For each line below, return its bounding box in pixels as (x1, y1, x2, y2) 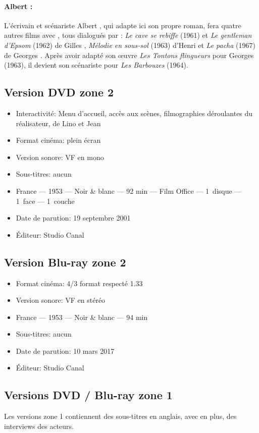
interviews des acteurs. (4, 420, 74, 431)
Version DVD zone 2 (4, 84, 114, 100)
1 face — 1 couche (16, 195, 75, 206)
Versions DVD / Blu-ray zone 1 (4, 387, 173, 403)
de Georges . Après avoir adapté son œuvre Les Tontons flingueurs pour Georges (4, 49, 254, 60)
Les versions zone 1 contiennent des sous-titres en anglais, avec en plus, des (4, 411, 237, 421)
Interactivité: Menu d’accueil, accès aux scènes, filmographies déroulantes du (16, 107, 253, 118)
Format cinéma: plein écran (16, 135, 101, 145)
